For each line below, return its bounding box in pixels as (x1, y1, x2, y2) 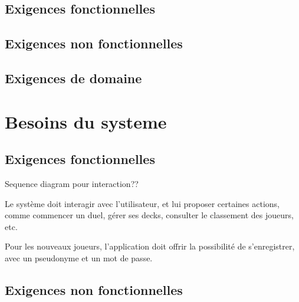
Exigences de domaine (5, 68, 142, 87)
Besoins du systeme (5, 109, 167, 133)
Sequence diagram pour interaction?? (5, 177, 139, 189)
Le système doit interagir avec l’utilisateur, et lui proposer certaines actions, (5, 197, 280, 209)
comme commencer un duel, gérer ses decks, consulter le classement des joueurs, (5, 209, 294, 221)
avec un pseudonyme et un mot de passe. (5, 251, 153, 264)
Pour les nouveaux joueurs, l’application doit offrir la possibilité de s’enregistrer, (5, 240, 295, 252)
